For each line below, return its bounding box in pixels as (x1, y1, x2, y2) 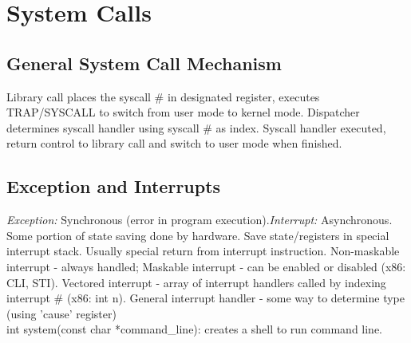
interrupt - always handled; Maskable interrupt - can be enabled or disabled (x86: (6, 258, 406, 274)
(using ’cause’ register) (6, 305, 117, 321)
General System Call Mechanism (6, 50, 282, 75)
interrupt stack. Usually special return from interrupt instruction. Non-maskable (6, 242, 400, 259)
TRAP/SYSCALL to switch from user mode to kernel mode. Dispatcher (6, 104, 360, 120)
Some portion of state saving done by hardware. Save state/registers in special (6, 227, 389, 243)
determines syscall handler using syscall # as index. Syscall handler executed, (6, 119, 386, 136)
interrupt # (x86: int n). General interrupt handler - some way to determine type (6, 290, 405, 306)
